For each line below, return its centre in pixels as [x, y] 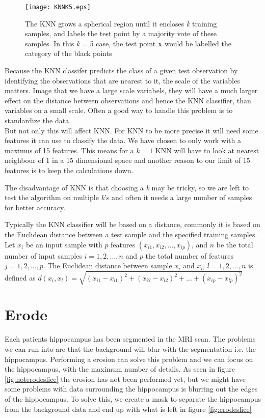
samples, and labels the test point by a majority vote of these [121, 33]
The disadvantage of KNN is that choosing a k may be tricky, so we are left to [127, 187]
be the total [235, 244]
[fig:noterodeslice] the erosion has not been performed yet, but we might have [125, 379]
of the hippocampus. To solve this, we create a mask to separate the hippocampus [133, 398]
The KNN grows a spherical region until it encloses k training [121, 23]
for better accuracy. [35, 207]
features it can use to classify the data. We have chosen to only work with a [123, 140]
